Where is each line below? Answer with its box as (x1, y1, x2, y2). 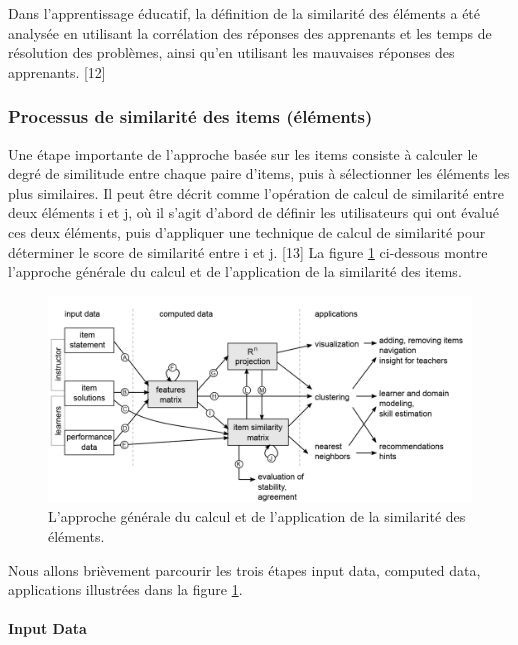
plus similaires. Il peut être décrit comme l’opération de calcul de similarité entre (8, 182, 504, 203)
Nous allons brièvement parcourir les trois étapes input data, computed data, (8, 559, 481, 580)
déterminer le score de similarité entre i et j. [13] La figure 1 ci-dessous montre (8, 241, 488, 262)
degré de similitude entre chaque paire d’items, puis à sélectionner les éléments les (8, 163, 510, 184)
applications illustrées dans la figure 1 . (8, 579, 243, 600)
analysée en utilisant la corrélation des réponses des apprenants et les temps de (8, 22, 492, 43)
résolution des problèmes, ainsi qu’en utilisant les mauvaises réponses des (8, 42, 455, 63)
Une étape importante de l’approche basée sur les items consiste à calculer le (8, 143, 478, 164)
